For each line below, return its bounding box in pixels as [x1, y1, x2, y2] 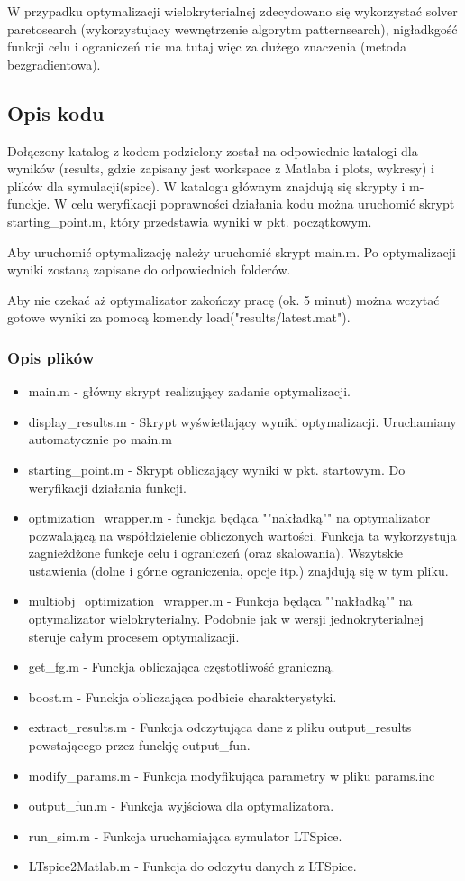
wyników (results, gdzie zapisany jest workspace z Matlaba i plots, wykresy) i [7, 159, 434, 178]
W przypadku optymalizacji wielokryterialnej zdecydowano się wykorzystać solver [7, 2, 458, 20]
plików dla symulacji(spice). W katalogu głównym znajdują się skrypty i [7, 176, 406, 195]
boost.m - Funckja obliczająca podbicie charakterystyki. [28, 687, 337, 706]
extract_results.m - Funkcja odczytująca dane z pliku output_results [28, 718, 412, 737]
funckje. [7, 194, 50, 213]
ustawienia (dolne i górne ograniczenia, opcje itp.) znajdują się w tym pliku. [28, 561, 449, 580]
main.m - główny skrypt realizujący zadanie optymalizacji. [28, 382, 351, 401]
